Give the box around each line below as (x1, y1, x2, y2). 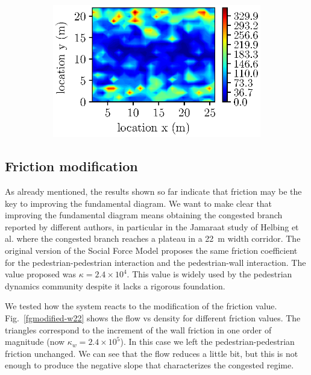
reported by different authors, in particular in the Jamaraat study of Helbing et (5, 220, 299, 233)
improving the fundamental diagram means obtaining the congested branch (5, 209, 283, 221)
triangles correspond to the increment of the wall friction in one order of (5, 323, 272, 336)
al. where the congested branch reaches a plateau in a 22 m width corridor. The (5, 232, 301, 245)
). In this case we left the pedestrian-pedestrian (120, 335, 295, 348)
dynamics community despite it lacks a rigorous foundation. (5, 279, 225, 292)
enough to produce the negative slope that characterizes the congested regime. (5, 359, 294, 371)
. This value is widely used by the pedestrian (127, 268, 292, 280)
